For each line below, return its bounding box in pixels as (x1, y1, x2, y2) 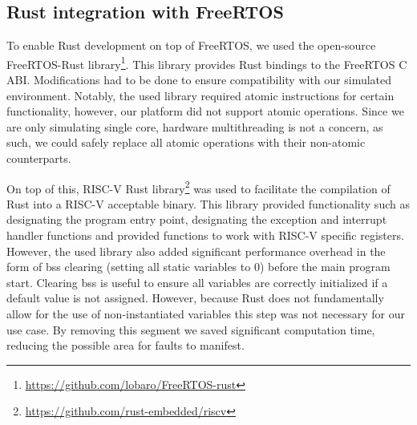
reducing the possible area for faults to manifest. (6, 337, 245, 354)
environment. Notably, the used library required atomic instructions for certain (6, 87, 395, 103)
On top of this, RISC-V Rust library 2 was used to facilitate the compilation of (6, 177, 391, 196)
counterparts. (6, 150, 71, 167)
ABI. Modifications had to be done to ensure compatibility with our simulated (6, 71, 392, 88)
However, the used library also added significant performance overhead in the (6, 242, 386, 259)
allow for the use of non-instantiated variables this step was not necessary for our (6, 306, 406, 322)
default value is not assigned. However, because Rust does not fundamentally (6, 289, 384, 306)
